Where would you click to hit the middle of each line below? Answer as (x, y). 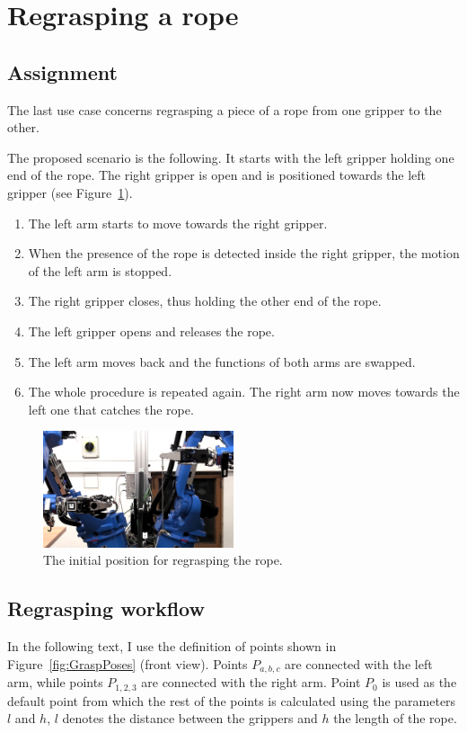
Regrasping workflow (106, 608)
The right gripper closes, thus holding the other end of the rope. (205, 301)
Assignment (62, 72)
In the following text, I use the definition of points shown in (172, 646)
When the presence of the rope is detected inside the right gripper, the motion (244, 253)
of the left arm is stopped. (100, 270)
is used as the (419, 682)
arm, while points (55, 682)
